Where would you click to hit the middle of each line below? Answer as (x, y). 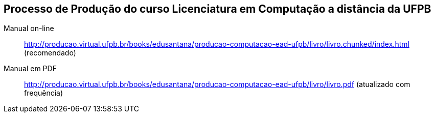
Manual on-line (29, 28)
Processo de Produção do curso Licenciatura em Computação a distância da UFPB (217, 9)
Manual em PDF (30, 69)
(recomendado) (50, 53)
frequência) (44, 93)
